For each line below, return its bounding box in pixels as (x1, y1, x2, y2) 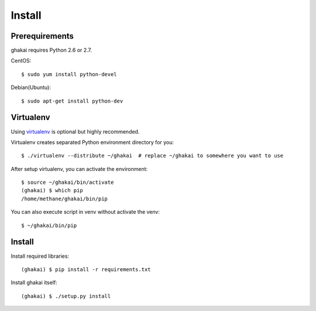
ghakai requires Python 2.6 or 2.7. (11, 47, 92, 54)
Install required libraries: (11, 252, 70, 259)
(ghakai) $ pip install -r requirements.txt (21, 266, 152, 272)
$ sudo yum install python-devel (21, 71, 117, 77)
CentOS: (11, 57, 32, 64)
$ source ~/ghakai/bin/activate (21, 179, 114, 186)
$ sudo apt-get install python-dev (21, 97, 123, 104)
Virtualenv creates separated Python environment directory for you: (11, 138, 174, 146)
